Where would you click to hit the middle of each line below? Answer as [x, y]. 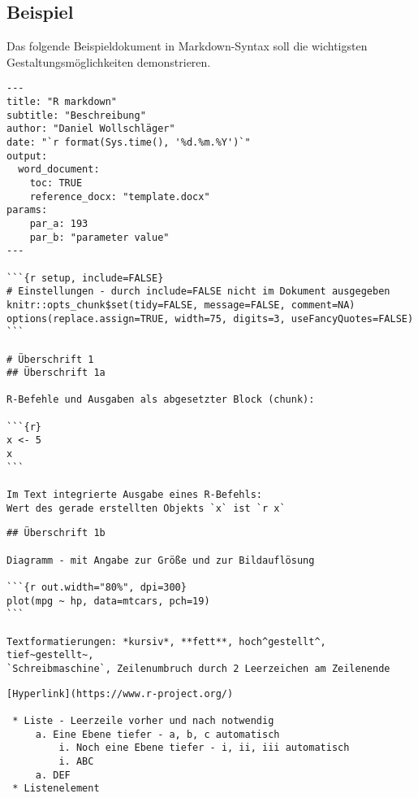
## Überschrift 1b [56, 533]
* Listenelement [56, 789]
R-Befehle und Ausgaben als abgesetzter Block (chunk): [161, 400]
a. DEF [53, 775]
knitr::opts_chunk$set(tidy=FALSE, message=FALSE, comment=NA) [181, 305]
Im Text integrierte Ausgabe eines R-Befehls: [134, 495]
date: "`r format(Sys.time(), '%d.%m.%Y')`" [129, 143]
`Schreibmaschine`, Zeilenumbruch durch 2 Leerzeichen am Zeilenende [198, 668]
